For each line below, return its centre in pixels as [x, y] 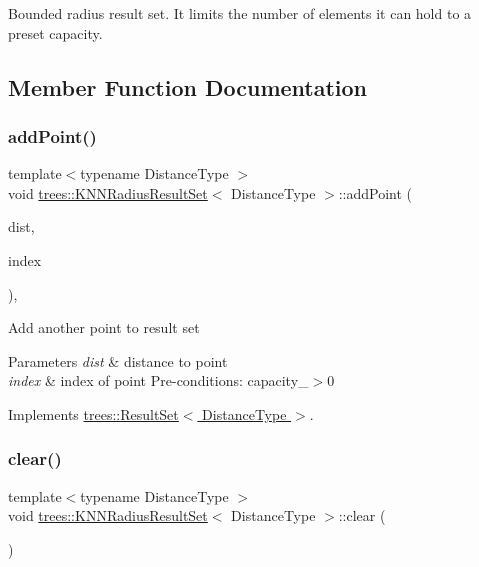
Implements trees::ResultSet [93, 413]
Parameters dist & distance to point [118, 360]
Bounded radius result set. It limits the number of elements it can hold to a [240, 13]
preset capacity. [55, 32]
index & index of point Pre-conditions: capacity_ [158, 380]
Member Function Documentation [188, 86]
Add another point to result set [104, 327]
